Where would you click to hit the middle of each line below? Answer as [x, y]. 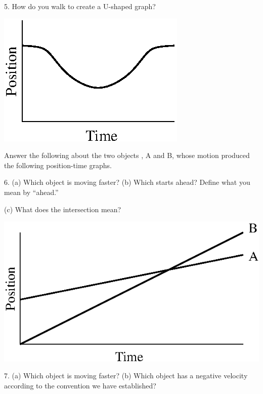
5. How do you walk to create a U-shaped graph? [80, 6]
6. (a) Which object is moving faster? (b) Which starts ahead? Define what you [127, 182]
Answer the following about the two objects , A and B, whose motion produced [127, 155]
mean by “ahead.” [31, 192]
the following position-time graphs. [58, 165]
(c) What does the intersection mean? [63, 209]
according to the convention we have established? [80, 385]
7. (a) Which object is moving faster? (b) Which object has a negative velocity [126, 376]
